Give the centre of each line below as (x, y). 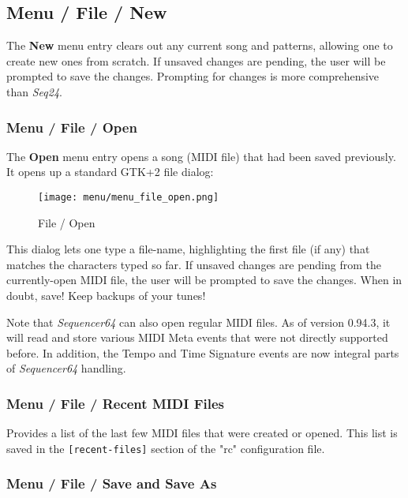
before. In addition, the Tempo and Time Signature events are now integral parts (203, 352)
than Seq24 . (34, 91)
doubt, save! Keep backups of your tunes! (106, 296)
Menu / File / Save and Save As (112, 483)
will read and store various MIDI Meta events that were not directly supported (197, 337)
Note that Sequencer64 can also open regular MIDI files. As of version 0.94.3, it (198, 322)
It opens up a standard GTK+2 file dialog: (110, 172)
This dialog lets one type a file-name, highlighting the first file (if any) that (188, 249)
